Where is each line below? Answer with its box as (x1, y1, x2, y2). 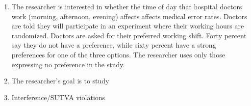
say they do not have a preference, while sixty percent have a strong (11, 40, 216, 50)
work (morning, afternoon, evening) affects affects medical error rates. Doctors (11, 11, 247, 21)
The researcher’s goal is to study (11, 76, 109, 86)
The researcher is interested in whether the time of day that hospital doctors (11, 1, 242, 11)
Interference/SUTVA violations (11, 92, 105, 102)
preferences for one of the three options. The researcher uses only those (11, 49, 225, 59)
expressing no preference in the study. (11, 59, 125, 69)
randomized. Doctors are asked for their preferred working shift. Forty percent (11, 30, 247, 40)
